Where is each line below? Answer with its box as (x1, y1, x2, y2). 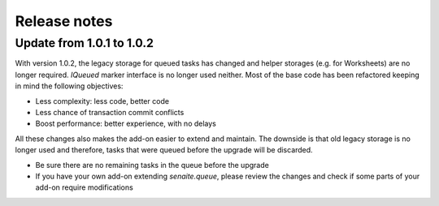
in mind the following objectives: (15, 81, 124, 91)
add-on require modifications (35, 182, 133, 192)
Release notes (15, 12, 113, 30)
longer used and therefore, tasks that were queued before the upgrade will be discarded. (15, 145, 313, 155)
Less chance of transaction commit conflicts (35, 107, 185, 117)
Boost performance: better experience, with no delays (35, 118, 217, 129)
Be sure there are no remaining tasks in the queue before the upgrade (35, 160, 270, 170)
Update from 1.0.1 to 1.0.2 (15, 36, 154, 50)
